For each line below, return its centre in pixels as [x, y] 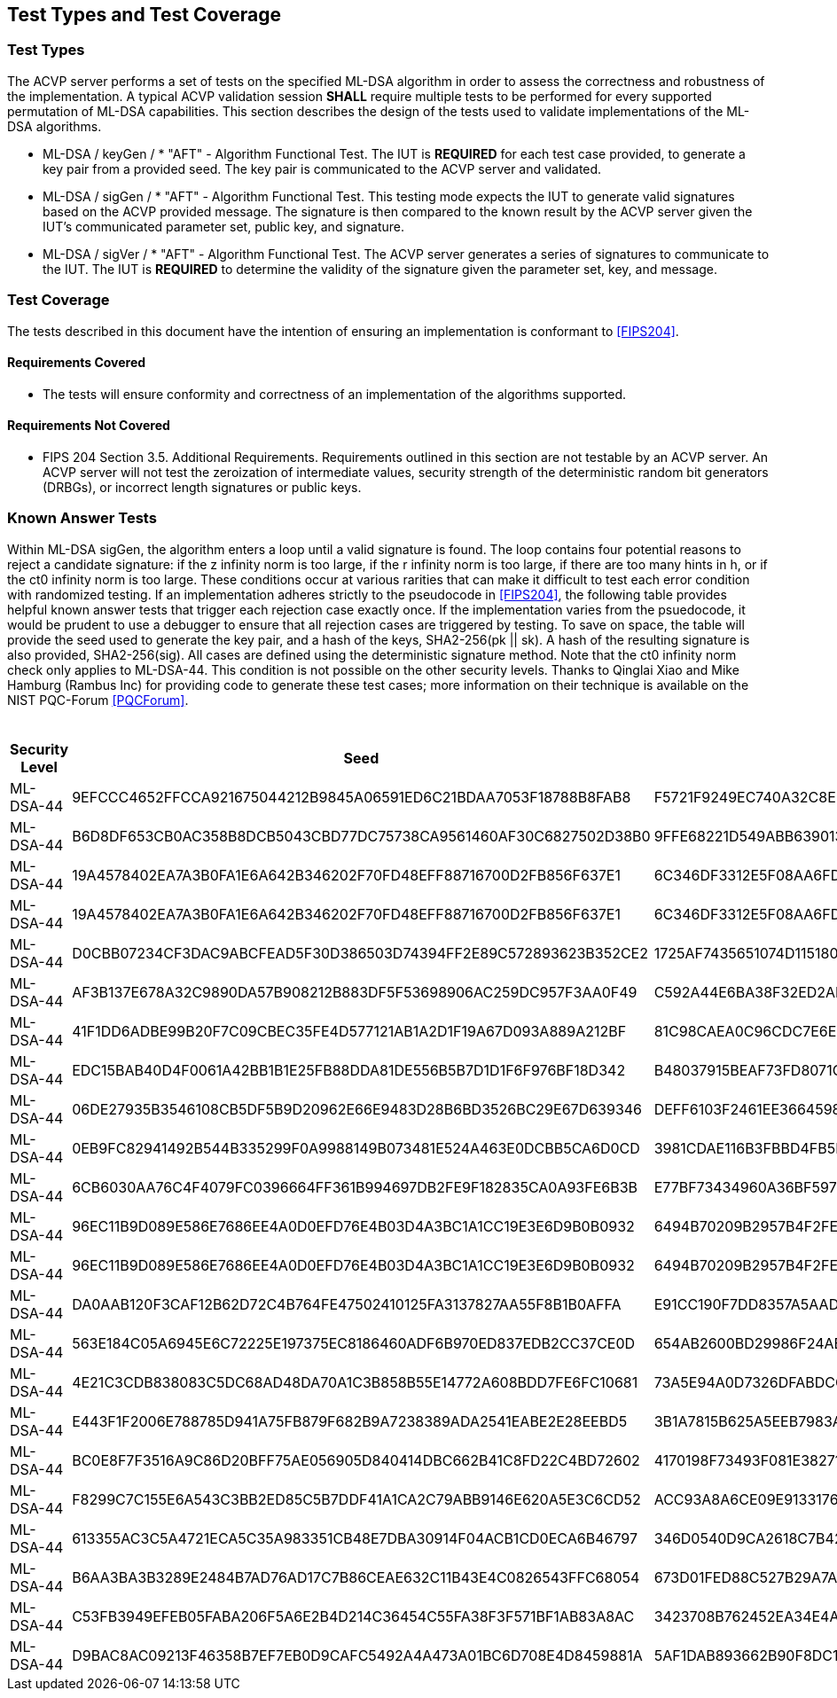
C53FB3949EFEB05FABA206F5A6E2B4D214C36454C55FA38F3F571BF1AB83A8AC [353, 1616]
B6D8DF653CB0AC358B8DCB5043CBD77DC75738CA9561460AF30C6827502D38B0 [361, 836]
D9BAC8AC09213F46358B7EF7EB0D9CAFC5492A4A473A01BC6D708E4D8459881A [357, 1655]
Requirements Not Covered [89, 426]
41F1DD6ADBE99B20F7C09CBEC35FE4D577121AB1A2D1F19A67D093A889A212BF [349, 1031]
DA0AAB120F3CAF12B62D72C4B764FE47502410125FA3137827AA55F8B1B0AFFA [347, 1304]
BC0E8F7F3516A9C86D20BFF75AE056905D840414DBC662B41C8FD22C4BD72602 [356, 1460]
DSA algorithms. [55, 126]
